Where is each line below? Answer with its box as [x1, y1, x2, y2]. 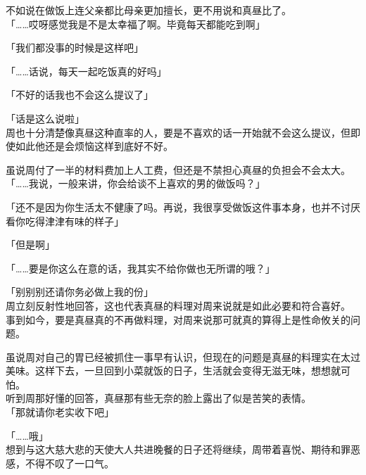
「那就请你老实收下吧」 [6, 405, 114, 419]
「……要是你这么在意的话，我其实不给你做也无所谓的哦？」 [6, 260, 275, 275]
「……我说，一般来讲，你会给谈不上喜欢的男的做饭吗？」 [6, 176, 265, 191]
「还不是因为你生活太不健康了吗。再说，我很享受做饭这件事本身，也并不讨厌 [6, 199, 360, 214]
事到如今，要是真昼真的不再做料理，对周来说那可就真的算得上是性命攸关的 [6, 312, 351, 327]
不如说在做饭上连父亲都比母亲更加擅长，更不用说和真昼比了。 [6, 3, 291, 17]
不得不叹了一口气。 [25, 455, 114, 470]
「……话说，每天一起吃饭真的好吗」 [6, 63, 167, 78]
